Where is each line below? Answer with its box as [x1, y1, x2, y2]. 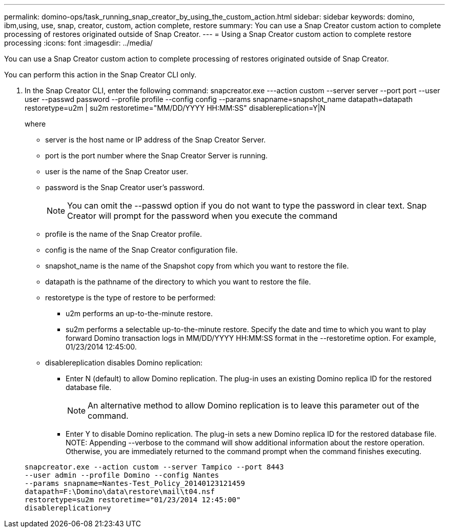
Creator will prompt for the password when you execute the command [67, 211, 338, 221]
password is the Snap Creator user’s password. [45, 183, 205, 192]
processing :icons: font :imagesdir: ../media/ [4, 38, 153, 47]
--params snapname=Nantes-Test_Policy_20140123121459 [25, 479, 245, 487]
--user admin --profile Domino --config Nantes [25, 471, 219, 479]
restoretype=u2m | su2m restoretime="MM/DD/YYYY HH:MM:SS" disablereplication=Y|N [25, 104, 325, 112]
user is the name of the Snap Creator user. [45, 167, 189, 176]
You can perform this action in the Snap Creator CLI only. [4, 70, 197, 79]
